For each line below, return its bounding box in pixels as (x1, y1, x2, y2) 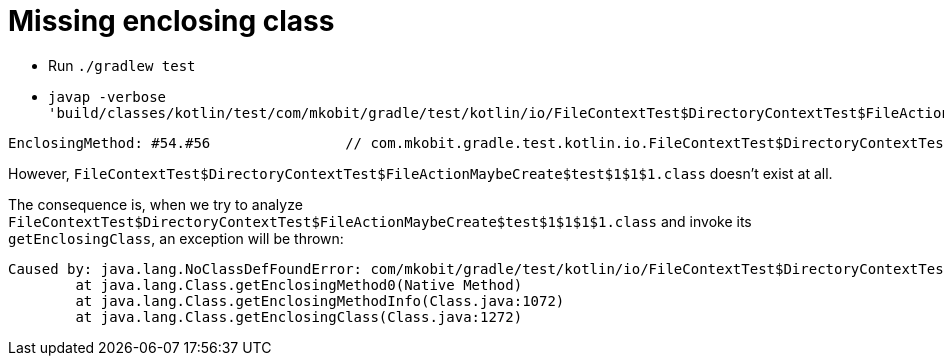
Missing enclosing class (8, 4, 335, 38)
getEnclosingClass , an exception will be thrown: (8, 229, 344, 247)
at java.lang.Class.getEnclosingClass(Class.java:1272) (75, 308, 523, 325)
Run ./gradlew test (48, 56, 196, 74)
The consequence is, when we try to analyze (8, 195, 303, 213)
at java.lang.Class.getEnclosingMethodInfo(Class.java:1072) (75, 292, 565, 309)
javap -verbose (48, 88, 167, 105)
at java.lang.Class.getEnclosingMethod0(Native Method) (75, 276, 523, 293)
